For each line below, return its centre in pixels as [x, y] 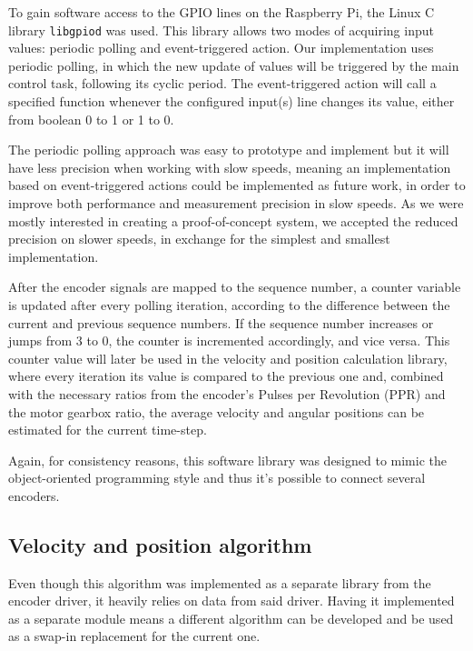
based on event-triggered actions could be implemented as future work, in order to [237, 185]
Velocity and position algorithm [160, 544]
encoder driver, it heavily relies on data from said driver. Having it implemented [232, 601]
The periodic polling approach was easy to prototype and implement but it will [229, 150]
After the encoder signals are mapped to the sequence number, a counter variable [235, 287]
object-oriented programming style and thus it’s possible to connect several [217, 478]
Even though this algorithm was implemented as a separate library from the [220, 582]
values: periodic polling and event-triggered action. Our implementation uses [221, 48]
